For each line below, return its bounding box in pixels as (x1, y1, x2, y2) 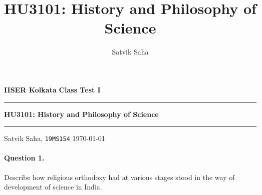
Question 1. (4, 152, 45, 163)
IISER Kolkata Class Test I (4, 84, 101, 94)
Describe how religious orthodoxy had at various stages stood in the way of (4, 171, 235, 182)
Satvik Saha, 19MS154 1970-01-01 (4, 133, 105, 143)
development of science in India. (4, 181, 102, 192)
